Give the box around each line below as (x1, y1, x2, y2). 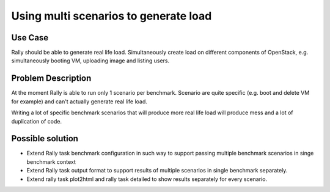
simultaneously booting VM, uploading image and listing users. (11, 57, 170, 64)
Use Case (11, 32, 49, 43)
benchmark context (26, 158, 76, 165)
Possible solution (11, 133, 79, 144)
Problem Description (11, 73, 92, 84)
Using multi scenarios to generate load (11, 9, 212, 23)
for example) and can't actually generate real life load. (11, 98, 148, 105)
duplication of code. (11, 117, 62, 125)
